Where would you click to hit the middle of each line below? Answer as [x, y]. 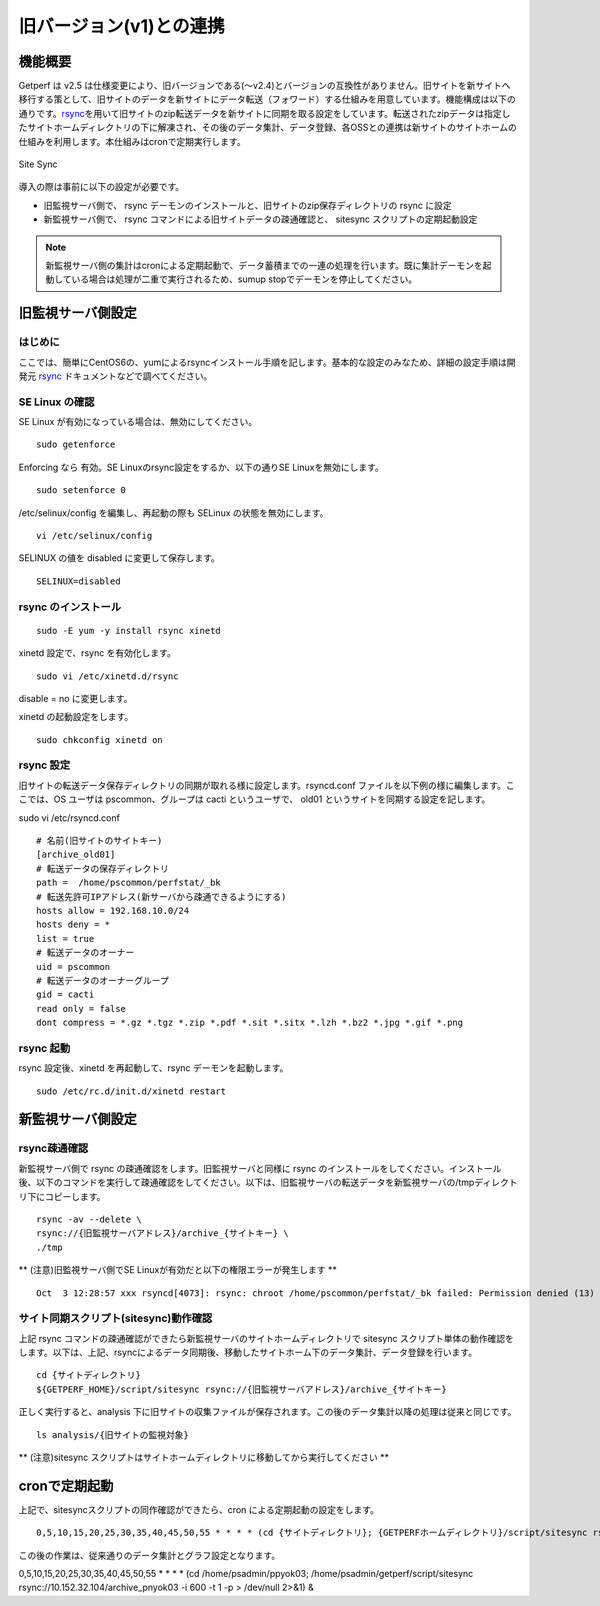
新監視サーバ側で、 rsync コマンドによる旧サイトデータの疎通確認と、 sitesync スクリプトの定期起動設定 [260, 219]
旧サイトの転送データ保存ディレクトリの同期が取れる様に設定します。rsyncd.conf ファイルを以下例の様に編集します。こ [266, 785]
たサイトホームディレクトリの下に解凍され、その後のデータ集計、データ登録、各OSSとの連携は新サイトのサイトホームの [267, 127]
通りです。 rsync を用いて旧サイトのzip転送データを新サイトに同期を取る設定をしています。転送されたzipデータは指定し [264, 113]
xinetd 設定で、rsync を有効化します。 [97, 653]
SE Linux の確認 [56, 402]
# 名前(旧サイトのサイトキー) [99, 840]
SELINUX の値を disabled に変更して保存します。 [119, 558]
